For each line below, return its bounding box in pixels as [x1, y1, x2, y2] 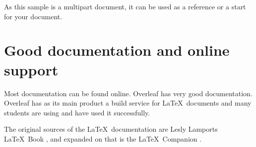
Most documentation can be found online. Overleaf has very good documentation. [4, 88, 253, 98]
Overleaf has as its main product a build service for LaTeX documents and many [4, 98, 252, 108]
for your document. [4, 11, 63, 21]
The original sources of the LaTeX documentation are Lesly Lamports [4, 124, 218, 134]
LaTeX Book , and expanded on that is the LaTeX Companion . [4, 133, 202, 144]
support [4, 59, 59, 79]
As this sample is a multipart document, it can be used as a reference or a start [4, 1, 246, 11]
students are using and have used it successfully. [4, 107, 150, 117]
